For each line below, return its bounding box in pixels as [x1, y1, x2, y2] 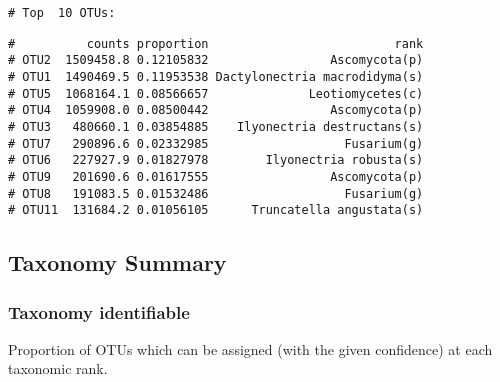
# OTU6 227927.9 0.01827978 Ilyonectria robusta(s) [8, 153, 424, 168]
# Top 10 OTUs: [8, 6, 116, 20]
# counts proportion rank [8, 36, 424, 51]
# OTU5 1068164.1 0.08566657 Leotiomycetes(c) [8, 86, 424, 101]
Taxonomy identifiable [8, 299, 190, 324]
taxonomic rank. [8, 358, 108, 379]
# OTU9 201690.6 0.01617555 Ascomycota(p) [8, 169, 424, 184]
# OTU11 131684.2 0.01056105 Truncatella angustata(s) [8, 203, 424, 218]
